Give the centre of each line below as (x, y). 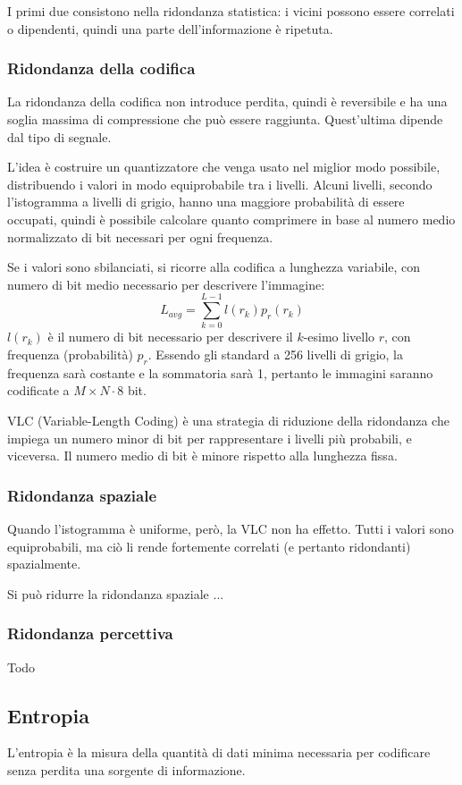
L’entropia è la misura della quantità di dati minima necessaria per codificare (219, 752)
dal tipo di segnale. (59, 136)
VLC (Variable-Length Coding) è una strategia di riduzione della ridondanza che (228, 421)
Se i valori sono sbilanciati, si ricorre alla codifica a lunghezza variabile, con (214, 267)
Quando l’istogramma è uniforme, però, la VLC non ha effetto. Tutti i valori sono (231, 529)
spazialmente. (44, 564)
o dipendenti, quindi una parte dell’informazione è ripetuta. (170, 28)
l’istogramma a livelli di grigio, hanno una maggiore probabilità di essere (206, 202)
